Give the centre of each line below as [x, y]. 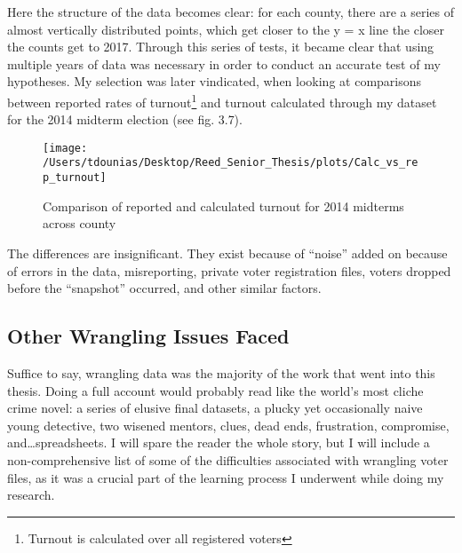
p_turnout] [75, 178]
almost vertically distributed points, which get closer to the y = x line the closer [226, 29]
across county [80, 223]
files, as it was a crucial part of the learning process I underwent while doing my [226, 477]
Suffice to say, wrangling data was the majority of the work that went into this [221, 372]
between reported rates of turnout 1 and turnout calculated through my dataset [222, 100]
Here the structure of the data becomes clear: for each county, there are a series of [231, 12]
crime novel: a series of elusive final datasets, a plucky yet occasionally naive [215, 408]
